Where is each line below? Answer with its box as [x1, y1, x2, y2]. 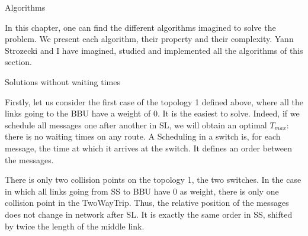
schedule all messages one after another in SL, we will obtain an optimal [5, 118, 267, 131]
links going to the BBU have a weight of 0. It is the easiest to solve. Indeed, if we [5, 107, 300, 119]
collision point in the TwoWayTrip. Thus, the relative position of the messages [5, 196, 289, 209]
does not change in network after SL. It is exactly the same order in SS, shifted [5, 208, 293, 220]
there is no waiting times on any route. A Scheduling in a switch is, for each [5, 130, 281, 143]
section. [5, 56, 32, 68]
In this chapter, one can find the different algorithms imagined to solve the [5, 21, 276, 33]
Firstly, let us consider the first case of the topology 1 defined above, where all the [5, 95, 303, 108]
